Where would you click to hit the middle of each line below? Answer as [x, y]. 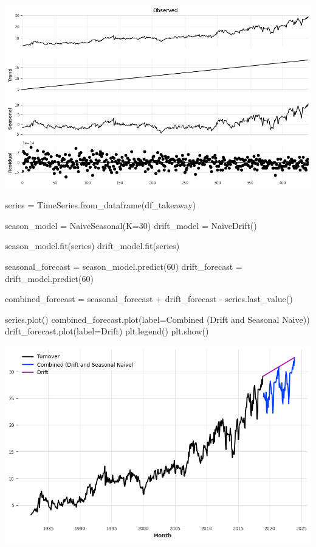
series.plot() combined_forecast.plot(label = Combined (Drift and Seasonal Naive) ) [157, 319]
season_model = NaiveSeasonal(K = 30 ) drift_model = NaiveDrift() [131, 225]
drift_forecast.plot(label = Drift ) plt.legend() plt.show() [107, 331]
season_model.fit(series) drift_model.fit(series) [92, 246]
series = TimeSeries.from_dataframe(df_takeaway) [101, 205]
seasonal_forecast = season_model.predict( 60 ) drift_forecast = [124, 266]
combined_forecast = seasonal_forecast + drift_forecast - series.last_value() [149, 299]
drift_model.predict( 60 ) [49, 278]
